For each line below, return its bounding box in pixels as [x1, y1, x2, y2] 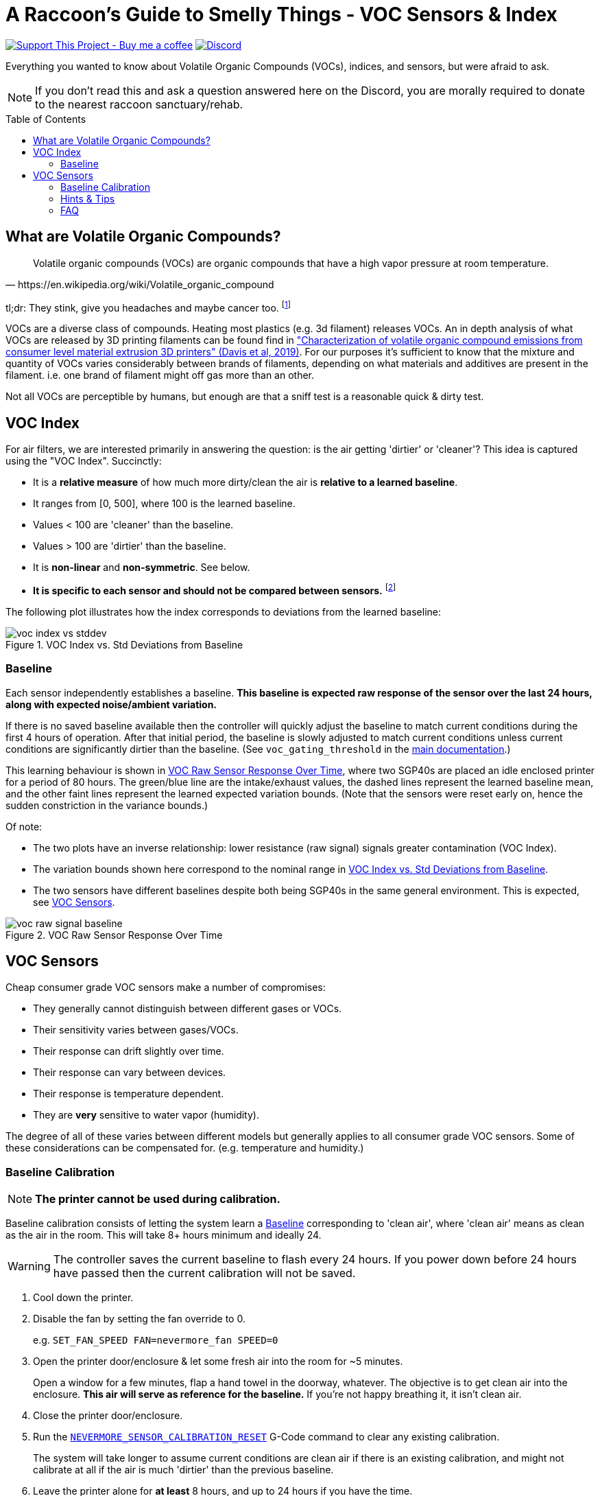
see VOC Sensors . [33, 896, 115, 908]
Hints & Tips [60, 192, 115, 204]
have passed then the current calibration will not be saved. [53, 1266, 356, 1281]
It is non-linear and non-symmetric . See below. [33, 561, 250, 574]
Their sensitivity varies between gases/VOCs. [33, 1024, 239, 1036]
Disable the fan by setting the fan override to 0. [33, 1313, 245, 1325]
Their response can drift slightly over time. [33, 1045, 224, 1057]
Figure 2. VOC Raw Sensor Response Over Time [5, 928, 223, 941]
